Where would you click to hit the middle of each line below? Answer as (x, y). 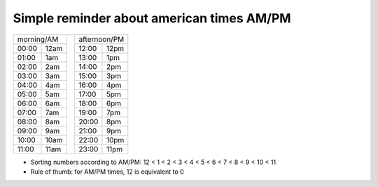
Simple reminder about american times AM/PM (152, 18)
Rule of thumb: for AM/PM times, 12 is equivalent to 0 (107, 172)
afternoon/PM (101, 39)
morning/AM (38, 39)
